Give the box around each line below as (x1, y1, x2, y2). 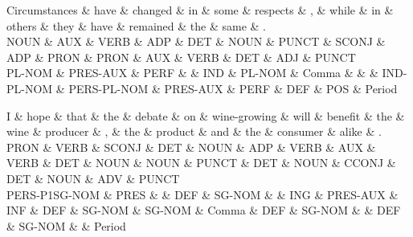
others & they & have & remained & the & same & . (6, 17, 266, 34)
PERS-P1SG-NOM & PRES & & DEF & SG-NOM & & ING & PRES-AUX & (6, 186, 399, 202)
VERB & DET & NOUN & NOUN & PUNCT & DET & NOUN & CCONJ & (6, 154, 396, 171)
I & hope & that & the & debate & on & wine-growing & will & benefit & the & (6, 107, 405, 124)
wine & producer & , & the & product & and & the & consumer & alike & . (6, 123, 382, 140)
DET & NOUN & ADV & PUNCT (6, 170, 180, 186)
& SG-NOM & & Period (6, 217, 126, 234)
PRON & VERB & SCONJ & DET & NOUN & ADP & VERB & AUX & (6, 138, 376, 155)
